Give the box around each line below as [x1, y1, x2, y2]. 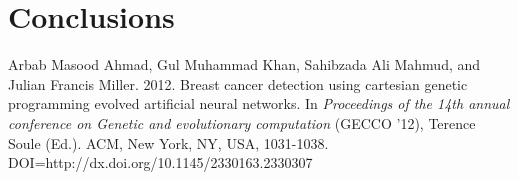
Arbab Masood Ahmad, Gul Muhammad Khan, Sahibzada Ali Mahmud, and [8, 54, 481, 75]
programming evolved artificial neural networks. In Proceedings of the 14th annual [8, 93, 510, 114]
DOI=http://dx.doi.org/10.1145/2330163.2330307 [8, 152, 313, 173]
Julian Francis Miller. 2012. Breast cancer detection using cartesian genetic [8, 73, 468, 94]
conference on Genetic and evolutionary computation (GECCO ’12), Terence [8, 112, 476, 133]
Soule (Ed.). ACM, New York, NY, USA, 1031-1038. [8, 132, 329, 153]
